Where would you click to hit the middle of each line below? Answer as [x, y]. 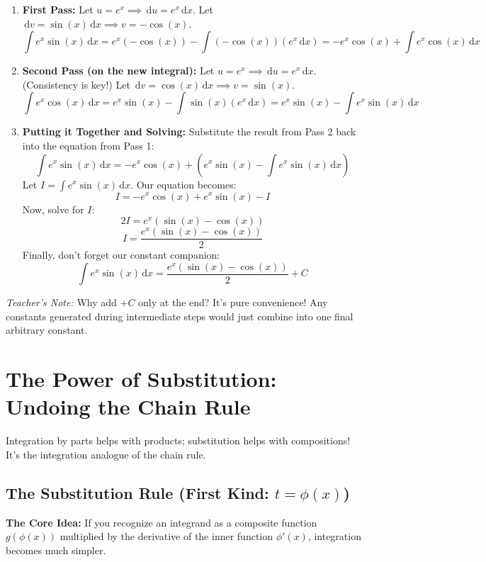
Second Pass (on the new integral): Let [118, 71]
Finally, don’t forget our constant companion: [121, 255]
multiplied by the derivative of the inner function [166, 536]
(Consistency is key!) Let [76, 84]
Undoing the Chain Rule [128, 406]
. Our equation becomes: [183, 184]
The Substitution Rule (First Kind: [137, 492]
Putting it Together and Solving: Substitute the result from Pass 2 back [189, 131]
